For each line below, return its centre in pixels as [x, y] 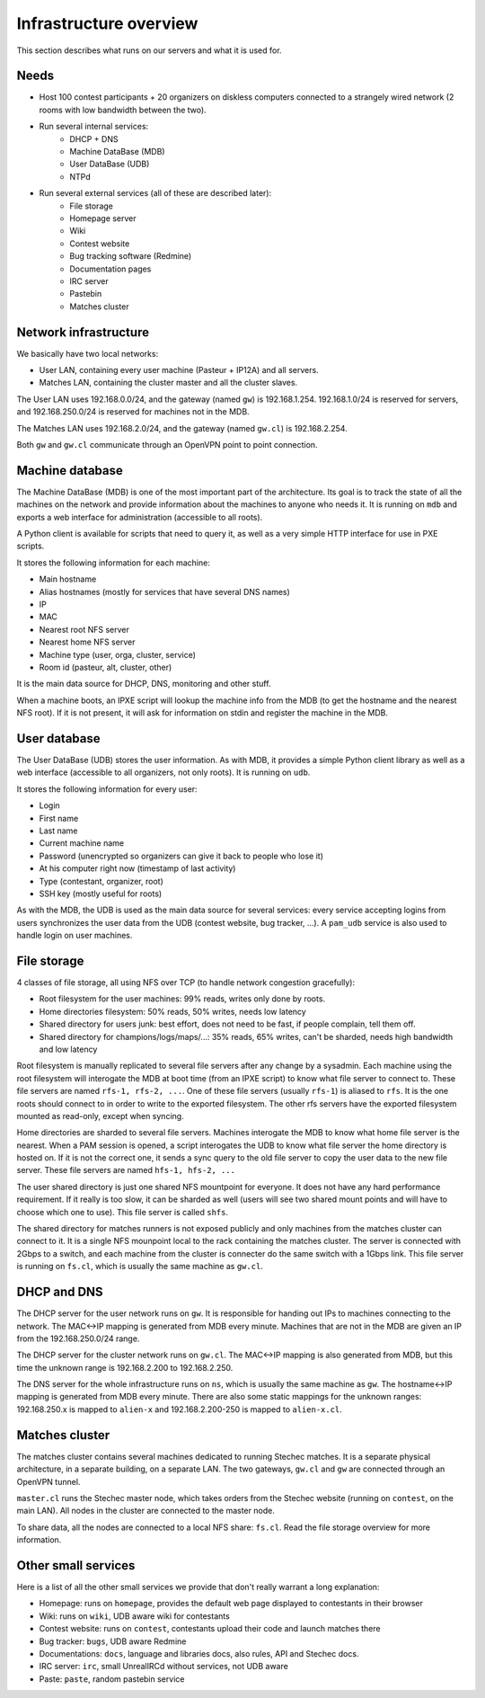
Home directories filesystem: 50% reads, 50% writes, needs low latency [173, 1011]
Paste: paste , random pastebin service [112, 1679]
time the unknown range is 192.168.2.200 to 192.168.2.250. [125, 1367]
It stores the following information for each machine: [113, 563]
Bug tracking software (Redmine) [131, 256]
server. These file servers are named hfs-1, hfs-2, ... [126, 1170]
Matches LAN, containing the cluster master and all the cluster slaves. [168, 383]
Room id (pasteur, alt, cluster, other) [106, 667]
